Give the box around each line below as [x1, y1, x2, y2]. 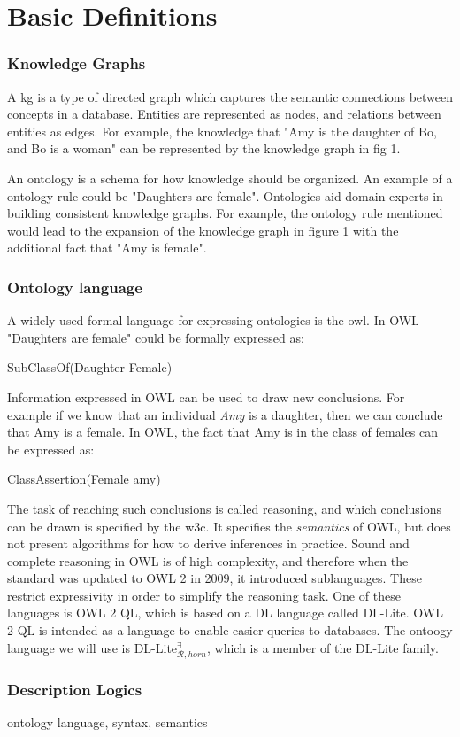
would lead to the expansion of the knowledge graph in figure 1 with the [7, 221, 399, 239]
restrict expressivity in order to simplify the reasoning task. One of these [7, 586, 401, 604]
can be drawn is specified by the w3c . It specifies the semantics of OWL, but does [7, 516, 451, 535]
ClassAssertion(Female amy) [7, 469, 161, 488]
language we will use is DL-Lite [7, 638, 178, 656]
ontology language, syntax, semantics [7, 713, 208, 732]
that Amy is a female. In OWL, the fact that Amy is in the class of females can [7, 423, 439, 441]
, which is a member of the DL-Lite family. [206, 638, 439, 656]
